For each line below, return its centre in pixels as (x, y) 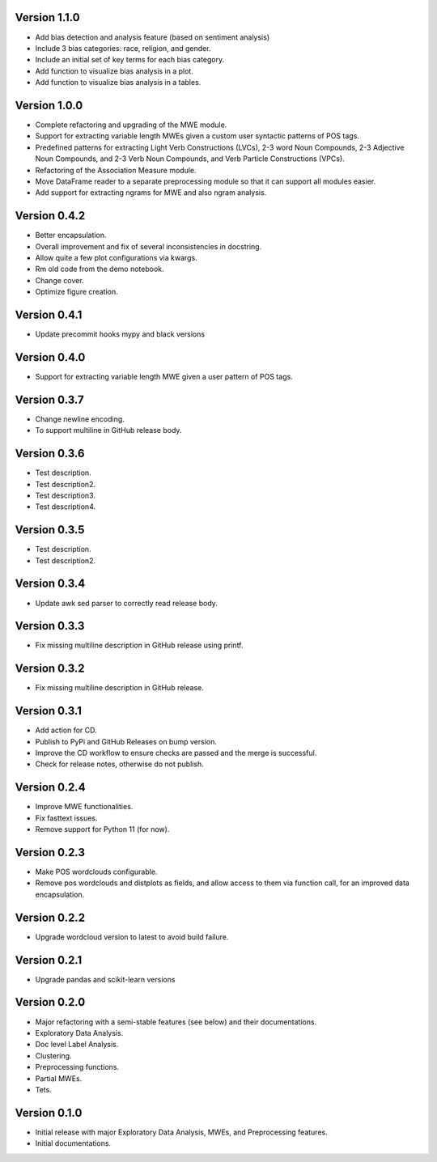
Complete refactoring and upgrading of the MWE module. (131, 125)
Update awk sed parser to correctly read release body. (127, 603)
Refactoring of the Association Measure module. (116, 170)
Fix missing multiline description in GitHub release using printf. (139, 645)
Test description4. (66, 507)
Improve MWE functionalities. (84, 807)
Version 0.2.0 (50, 1002)
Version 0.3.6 (50, 454)
